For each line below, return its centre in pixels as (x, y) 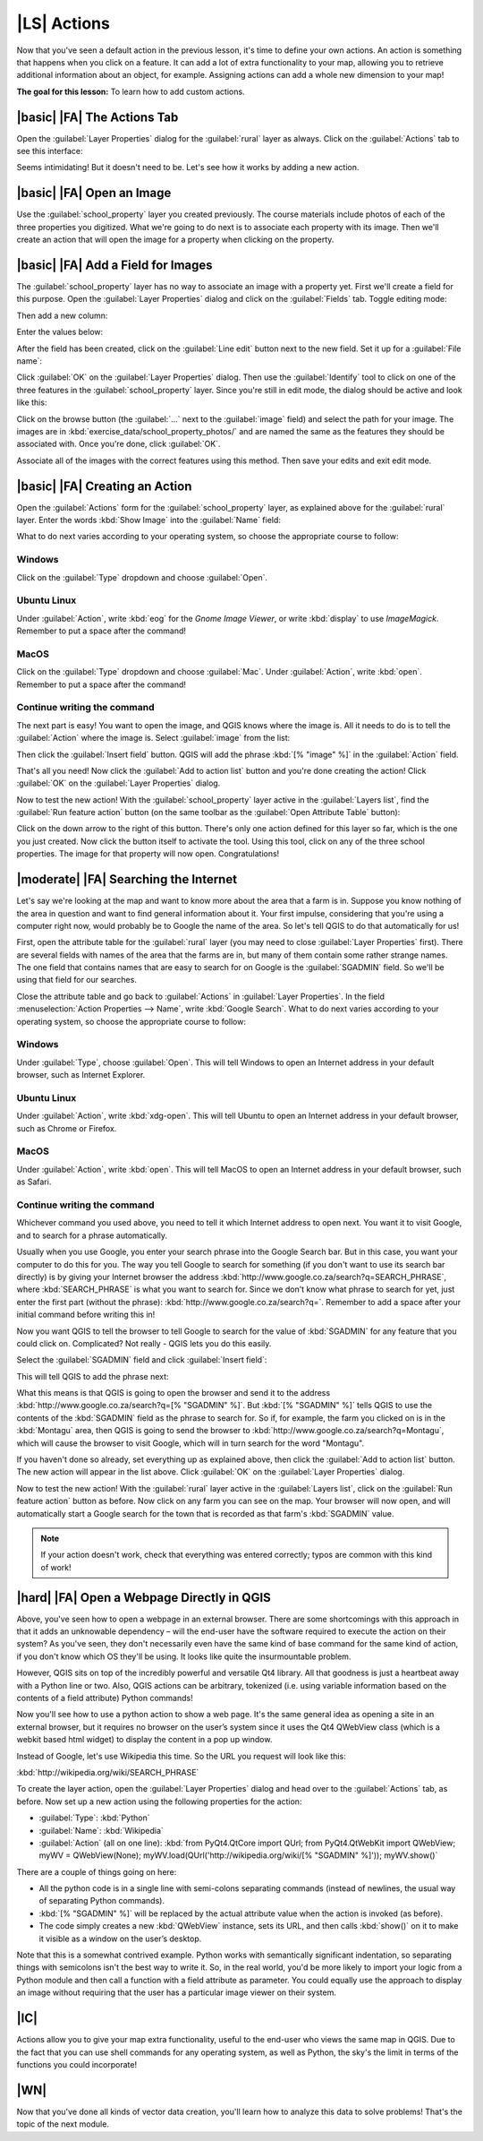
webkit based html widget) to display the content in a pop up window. (144, 1740)
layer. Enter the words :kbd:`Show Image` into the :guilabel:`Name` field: (149, 520)
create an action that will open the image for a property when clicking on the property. (175, 240)
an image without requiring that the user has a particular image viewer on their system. (177, 1992)
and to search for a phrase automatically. (92, 1235)
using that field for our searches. (77, 980)
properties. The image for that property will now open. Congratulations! (148, 854)
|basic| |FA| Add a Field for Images (115, 265)
